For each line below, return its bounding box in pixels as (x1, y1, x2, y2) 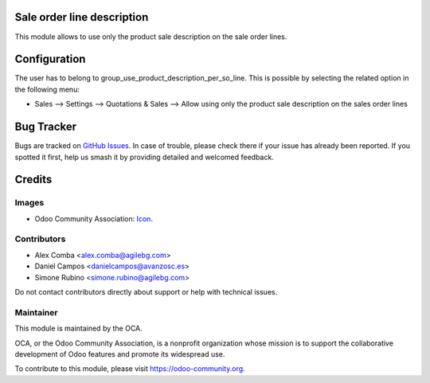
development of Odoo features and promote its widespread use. (14, 349, 225, 358)
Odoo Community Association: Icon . (34, 213, 153, 223)
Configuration (14, 53, 86, 66)
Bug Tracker (14, 120, 77, 134)
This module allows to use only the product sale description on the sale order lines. (14, 32, 287, 41)
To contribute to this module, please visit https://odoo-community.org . (14, 364, 246, 373)
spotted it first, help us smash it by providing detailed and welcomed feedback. (14, 152, 274, 162)
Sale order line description (14, 10, 149, 24)
